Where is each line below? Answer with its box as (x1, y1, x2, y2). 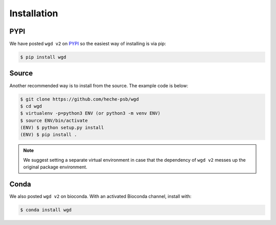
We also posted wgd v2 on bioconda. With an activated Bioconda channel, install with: (9, 193, 192, 199)
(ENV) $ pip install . (20, 132, 77, 138)
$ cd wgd (20, 103, 42, 109)
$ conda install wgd (20, 207, 72, 213)
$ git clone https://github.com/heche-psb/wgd (20, 96, 139, 102)
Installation (9, 8, 58, 19)
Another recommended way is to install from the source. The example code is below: (9, 82, 189, 89)
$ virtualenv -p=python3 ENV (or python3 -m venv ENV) (20, 110, 160, 116)
